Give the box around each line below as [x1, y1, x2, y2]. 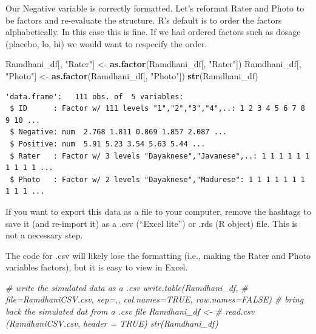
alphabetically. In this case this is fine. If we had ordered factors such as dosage [5, 25, 301, 38]
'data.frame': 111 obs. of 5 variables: [5, 92, 184, 101]
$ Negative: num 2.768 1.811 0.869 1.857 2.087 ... [10, 128, 227, 137]
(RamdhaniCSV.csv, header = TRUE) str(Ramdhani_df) [5, 316, 218, 329]
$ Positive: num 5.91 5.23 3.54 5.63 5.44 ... [10, 139, 206, 148]
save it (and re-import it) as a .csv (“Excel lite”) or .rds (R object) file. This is [5, 217, 298, 229]
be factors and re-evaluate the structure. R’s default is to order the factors [5, 13, 282, 26]
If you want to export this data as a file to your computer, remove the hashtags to [5, 205, 311, 217]
